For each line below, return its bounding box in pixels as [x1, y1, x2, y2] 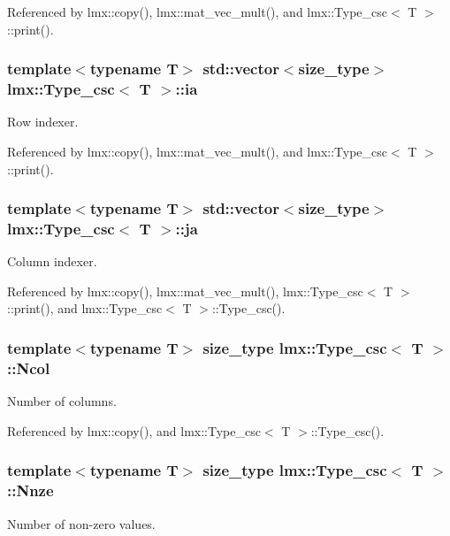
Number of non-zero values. [7, 514, 156, 532]
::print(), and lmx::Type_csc [7, 299, 163, 318]
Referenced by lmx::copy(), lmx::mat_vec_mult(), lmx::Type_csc [7, 281, 363, 300]
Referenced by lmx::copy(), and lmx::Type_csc [7, 421, 261, 440]
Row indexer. [7, 112, 79, 131]
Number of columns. [7, 392, 117, 410]
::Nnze [7, 479, 54, 502]
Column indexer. [7, 252, 97, 271]
